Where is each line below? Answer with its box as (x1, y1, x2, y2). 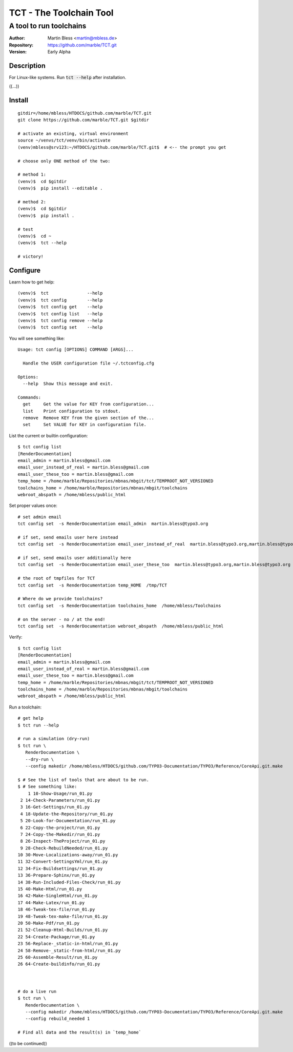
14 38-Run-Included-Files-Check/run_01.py (18, 879, 121, 885)
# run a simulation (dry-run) (18, 736, 90, 742)
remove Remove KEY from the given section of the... (22, 415, 154, 421)
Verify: (9, 634, 22, 640)
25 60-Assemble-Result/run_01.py (18, 954, 98, 960)
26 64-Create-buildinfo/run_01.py (18, 961, 100, 967)
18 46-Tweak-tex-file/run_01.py (18, 907, 95, 912)
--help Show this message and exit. (22, 381, 113, 386)
